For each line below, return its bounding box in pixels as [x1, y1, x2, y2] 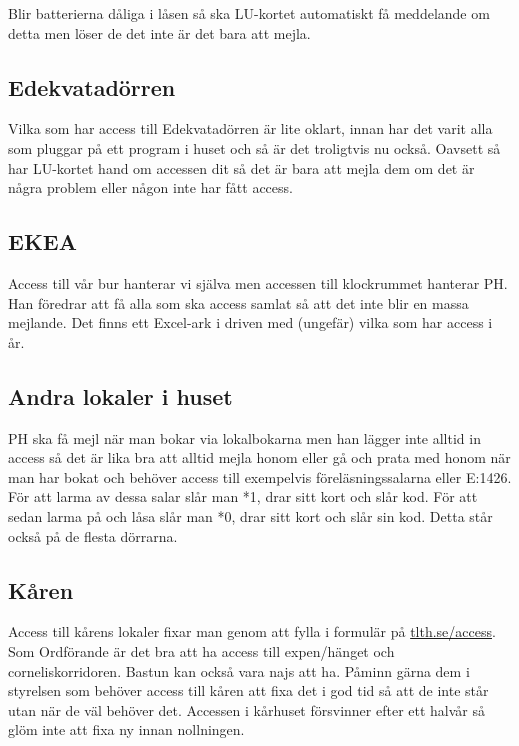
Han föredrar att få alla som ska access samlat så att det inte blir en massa [8, 292, 469, 313]
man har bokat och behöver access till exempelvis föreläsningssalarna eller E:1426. [8, 466, 512, 487]
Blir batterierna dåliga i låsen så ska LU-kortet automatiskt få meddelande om [8, 3, 490, 23]
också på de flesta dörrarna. [8, 525, 178, 546]
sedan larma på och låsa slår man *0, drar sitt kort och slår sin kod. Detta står [8, 505, 493, 526]
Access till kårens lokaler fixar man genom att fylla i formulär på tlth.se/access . [8, 621, 496, 642]
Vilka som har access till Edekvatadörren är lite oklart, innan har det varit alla [8, 118, 493, 139]
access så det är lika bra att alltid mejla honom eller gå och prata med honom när [8, 447, 511, 468]
